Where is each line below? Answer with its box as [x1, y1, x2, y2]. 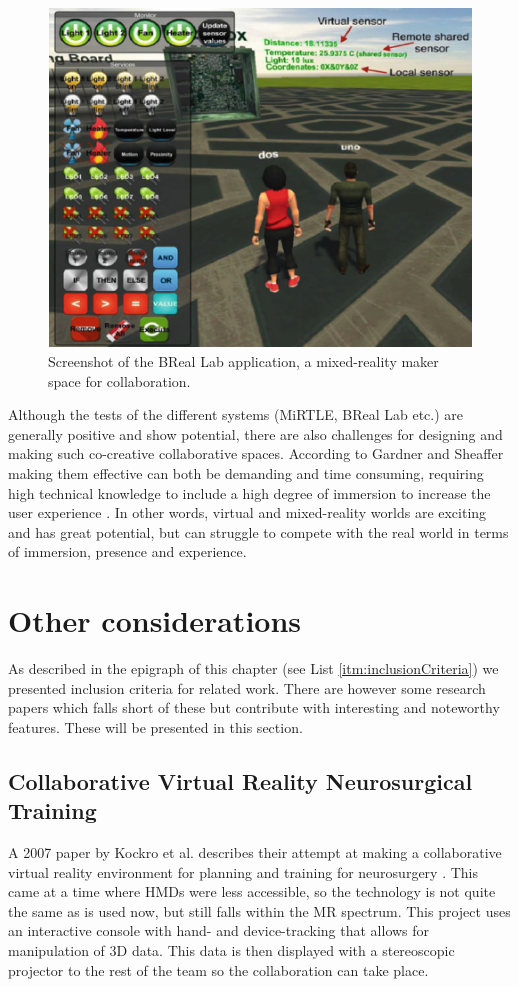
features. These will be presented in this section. [8, 716, 303, 737]
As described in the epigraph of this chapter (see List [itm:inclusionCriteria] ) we [8, 658, 499, 679]
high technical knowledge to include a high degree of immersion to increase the [8, 482, 491, 503]
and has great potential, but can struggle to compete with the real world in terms [8, 521, 509, 542]
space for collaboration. [48, 370, 191, 391]
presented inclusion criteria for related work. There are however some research [8, 677, 486, 698]
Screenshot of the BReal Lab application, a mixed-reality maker [48, 350, 439, 371]
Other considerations [8, 600, 302, 641]
